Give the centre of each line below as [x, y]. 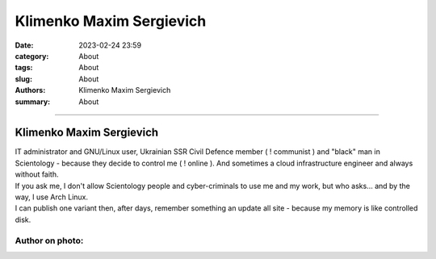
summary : [33, 102]
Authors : [30, 90]
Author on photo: [49, 240]
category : [32, 56]
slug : [23, 79]
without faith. [37, 174]
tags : [24, 68]
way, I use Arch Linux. [52, 197]
